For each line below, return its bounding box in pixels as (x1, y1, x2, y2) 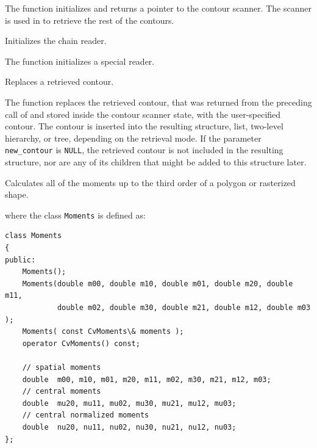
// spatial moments (22, 363, 101, 372)
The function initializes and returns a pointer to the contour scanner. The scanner (5, 2, 312, 14)
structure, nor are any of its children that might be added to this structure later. (5, 156, 307, 168)
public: (5, 255, 36, 264)
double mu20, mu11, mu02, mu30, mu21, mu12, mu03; (22, 399, 237, 408)
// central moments (22, 387, 101, 396)
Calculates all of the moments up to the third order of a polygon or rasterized (5, 176, 296, 189)
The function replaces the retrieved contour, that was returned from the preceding (5, 95, 312, 108)
